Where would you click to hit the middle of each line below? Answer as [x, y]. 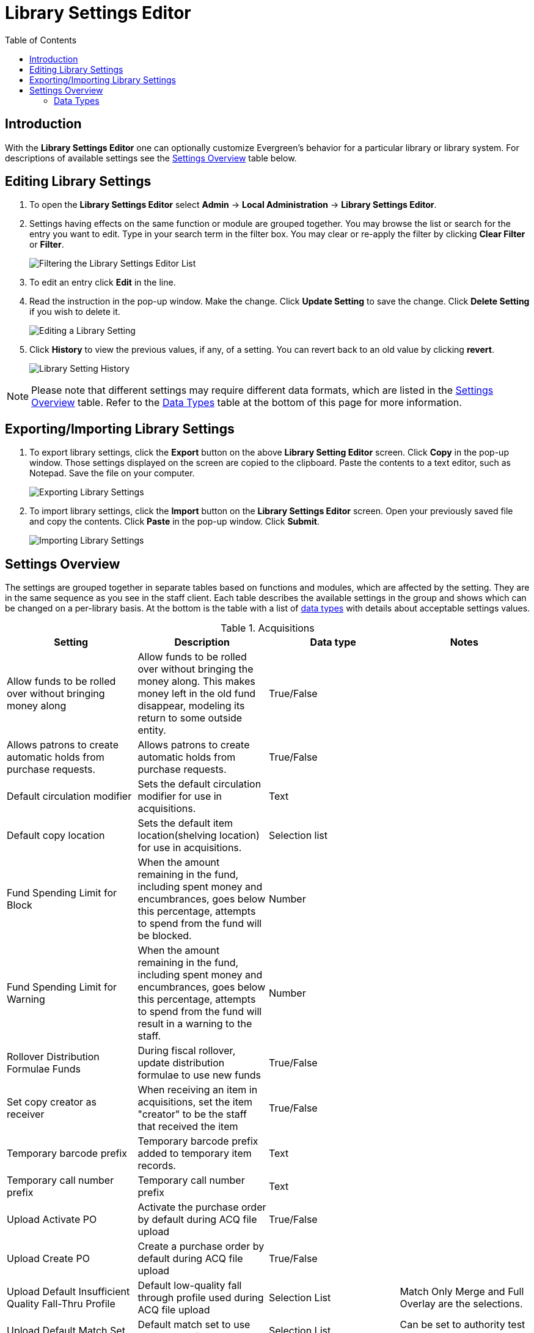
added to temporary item [195, 1154]
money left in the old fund [197, 694]
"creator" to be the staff [192, 1114]
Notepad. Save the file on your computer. [112, 473]
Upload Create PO [48, 1259]
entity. [152, 730]
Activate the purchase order [202, 1207]
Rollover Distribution [53, 1057]
